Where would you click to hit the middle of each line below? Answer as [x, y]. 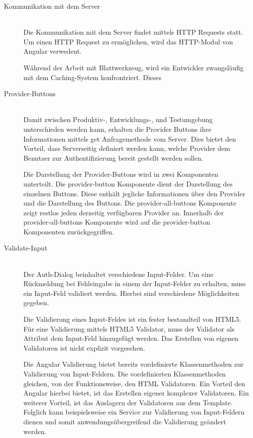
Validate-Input [26, 248]
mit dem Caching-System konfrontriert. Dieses [93, 77]
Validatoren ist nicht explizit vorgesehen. [84, 347]
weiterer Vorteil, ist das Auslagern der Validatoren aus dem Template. [128, 402]
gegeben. [36, 302]
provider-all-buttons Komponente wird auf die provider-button [117, 222]
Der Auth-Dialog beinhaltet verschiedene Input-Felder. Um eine [118, 274]
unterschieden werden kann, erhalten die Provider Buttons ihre [117, 129]
